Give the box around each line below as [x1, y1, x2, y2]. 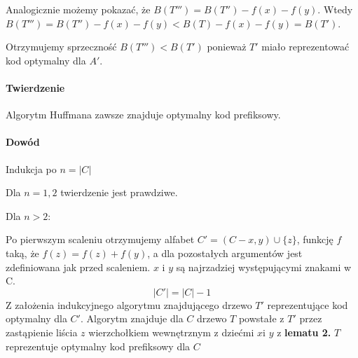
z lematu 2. [277, 324, 331, 339]
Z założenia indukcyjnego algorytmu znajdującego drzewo [6, 297, 252, 312]
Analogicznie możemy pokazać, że [6, 2, 151, 16]
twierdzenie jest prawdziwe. [60, 185, 178, 200]
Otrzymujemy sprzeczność [6, 39, 117, 54]
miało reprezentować [261, 39, 350, 54]
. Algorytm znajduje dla [80, 311, 184, 326]
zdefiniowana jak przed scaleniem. [6, 259, 151, 274]
